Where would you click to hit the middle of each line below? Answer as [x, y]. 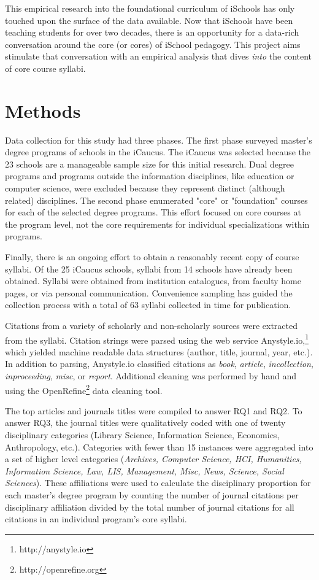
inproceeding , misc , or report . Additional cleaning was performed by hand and [151, 376]
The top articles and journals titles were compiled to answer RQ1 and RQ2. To [154, 410]
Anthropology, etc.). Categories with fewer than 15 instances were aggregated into [159, 447]
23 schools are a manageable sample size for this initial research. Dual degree [149, 164]
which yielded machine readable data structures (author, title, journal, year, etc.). [159, 351]
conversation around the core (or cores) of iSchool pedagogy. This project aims [153, 44]
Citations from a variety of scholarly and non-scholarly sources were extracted [152, 325]
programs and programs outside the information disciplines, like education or [150, 176]
